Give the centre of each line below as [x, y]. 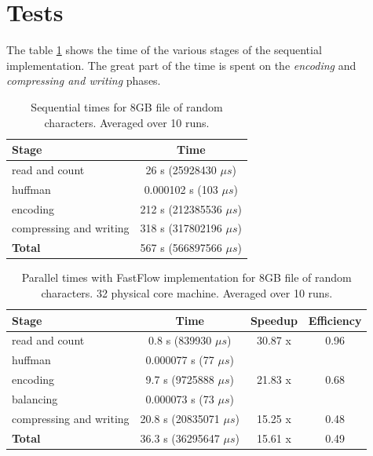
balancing [35, 398]
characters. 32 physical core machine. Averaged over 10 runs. [187, 293]
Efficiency [335, 320]
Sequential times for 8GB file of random [127, 106]
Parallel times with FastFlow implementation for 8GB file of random [186, 277]
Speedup [274, 320]
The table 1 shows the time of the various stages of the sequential [164, 50]
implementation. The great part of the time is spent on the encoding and [181, 65]
